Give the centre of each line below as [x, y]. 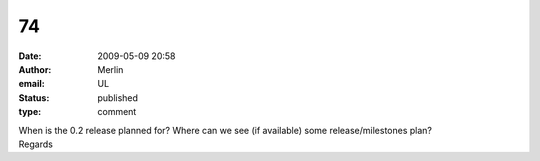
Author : [35, 69]
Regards [36, 144]
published [118, 97]
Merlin [110, 69]
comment [117, 112]
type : [30, 112]
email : [31, 84]
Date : [30, 56]
